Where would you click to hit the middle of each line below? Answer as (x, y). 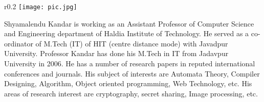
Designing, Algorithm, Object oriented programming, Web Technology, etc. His (128, 83)
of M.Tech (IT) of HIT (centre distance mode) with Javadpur (132, 43)
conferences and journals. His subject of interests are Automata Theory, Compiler (132, 73)
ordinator (19, 43)
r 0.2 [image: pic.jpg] (41, 6)
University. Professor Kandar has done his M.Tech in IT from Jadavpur (116, 53)
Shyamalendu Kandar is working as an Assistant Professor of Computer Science (129, 23)
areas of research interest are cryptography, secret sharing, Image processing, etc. (131, 93)
